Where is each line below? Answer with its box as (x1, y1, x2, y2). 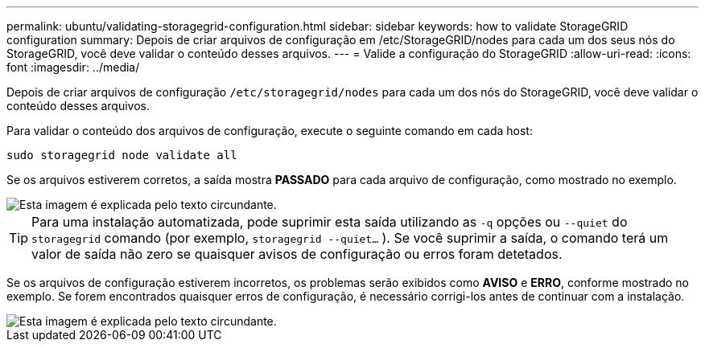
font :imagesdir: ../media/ (6, 60, 140, 74)
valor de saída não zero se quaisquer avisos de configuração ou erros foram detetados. (31, 246, 563, 262)
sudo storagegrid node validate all (6, 149, 237, 162)
